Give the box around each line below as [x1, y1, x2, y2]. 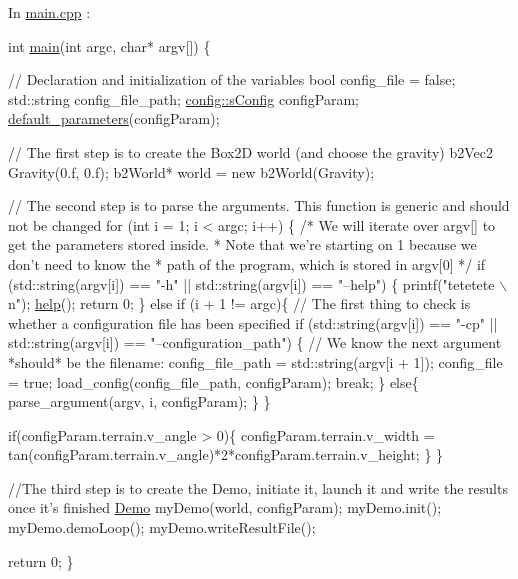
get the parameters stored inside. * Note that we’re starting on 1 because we [8, 234, 477, 255]
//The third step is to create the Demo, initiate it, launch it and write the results [8, 477, 508, 498]
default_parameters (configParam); [8, 108, 220, 129]
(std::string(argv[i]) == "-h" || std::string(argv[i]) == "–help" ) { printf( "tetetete [8, 273, 495, 294]
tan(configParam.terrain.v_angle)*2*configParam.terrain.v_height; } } [8, 444, 444, 465]
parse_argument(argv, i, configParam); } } [8, 391, 271, 412]
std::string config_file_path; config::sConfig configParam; [8, 88, 359, 109]
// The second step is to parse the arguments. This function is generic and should [8, 195, 510, 216]
